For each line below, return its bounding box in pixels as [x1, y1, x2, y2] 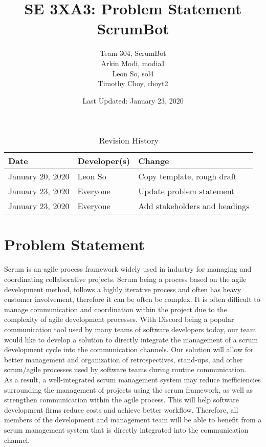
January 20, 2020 [8, 170, 70, 182]
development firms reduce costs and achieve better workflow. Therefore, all [4, 404, 238, 415]
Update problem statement [138, 185, 235, 197]
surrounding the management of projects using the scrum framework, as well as [4, 384, 253, 395]
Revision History [99, 134, 159, 147]
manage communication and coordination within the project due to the [4, 303, 227, 314]
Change [138, 155, 169, 167]
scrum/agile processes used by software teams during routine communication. [4, 364, 247, 375]
